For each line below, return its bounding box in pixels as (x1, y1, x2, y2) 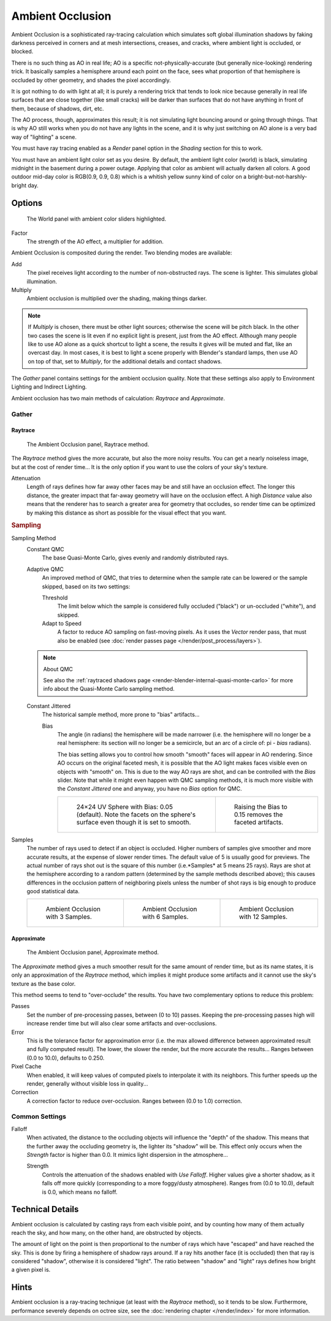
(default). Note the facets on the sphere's (76, 810, 196, 819)
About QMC (43, 665, 73, 672)
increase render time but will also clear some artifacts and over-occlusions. (26, 1020, 217, 1027)
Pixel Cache (11, 1063, 42, 1070)
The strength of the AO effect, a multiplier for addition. (26, 237, 164, 245)
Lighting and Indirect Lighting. (11, 383, 87, 390)
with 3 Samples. (45, 913, 92, 921)
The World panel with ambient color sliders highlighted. (26, 215, 167, 223)
